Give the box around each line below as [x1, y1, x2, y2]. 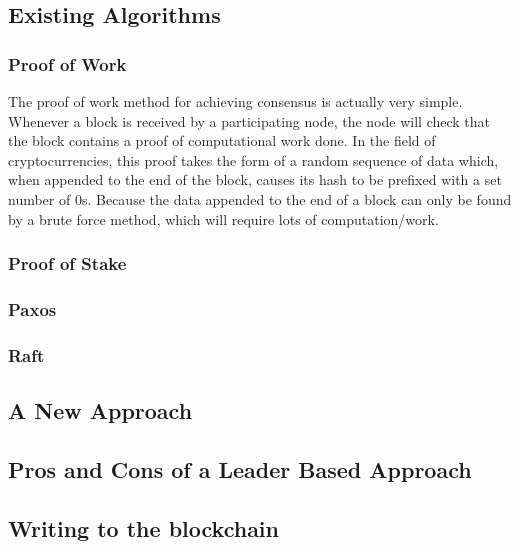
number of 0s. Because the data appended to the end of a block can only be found [8, 188, 512, 209]
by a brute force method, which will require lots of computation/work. [8, 208, 439, 229]
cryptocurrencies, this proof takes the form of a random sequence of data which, [8, 149, 499, 170]
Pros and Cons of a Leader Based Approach [8, 453, 472, 484]
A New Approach [8, 395, 193, 426]
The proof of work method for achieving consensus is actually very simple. [8, 91, 463, 111]
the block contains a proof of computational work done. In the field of [8, 130, 436, 151]
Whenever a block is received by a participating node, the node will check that [8, 110, 491, 131]
